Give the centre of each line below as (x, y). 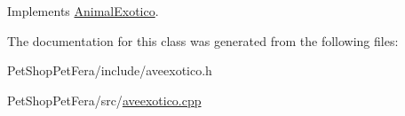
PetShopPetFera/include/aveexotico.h (110, 70)
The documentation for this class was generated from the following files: (203, 40)
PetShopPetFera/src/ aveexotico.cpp (104, 100)
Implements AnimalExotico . (83, 11)
